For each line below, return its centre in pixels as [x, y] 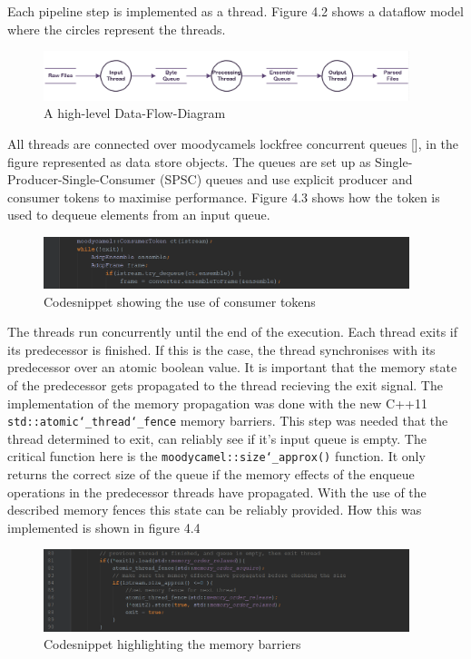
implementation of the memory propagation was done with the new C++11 [217, 403]
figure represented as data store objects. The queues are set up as [189, 161]
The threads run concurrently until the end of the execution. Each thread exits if [233, 332]
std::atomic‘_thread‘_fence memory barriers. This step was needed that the [228, 421]
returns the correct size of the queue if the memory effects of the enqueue [211, 474]
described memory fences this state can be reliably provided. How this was [215, 510]
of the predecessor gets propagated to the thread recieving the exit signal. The [225, 385]
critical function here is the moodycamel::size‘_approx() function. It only [216, 456]
